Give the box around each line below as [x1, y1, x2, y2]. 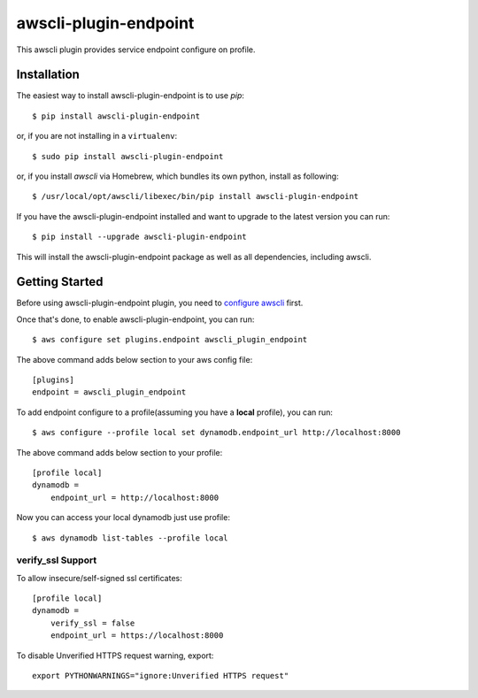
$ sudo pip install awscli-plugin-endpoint [32, 151, 224, 161]
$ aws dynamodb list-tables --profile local [32, 533, 229, 543]
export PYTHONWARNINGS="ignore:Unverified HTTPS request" [32, 671, 289, 681]
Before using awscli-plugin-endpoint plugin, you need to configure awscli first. [16, 297, 304, 309]
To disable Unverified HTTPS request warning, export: [16, 650, 214, 661]
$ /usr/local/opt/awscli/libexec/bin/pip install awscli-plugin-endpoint [32, 191, 359, 202]
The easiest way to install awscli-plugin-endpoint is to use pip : [16, 90, 245, 101]
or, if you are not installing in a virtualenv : [16, 131, 177, 142]
